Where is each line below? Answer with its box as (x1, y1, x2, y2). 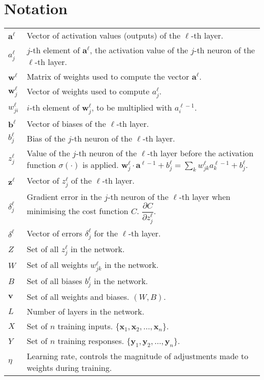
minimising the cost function (26, 204, 128, 217)
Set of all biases (26, 275, 82, 287)
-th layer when (179, 191, 230, 203)
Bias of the (26, 132, 65, 144)
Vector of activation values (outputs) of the (26, 29, 181, 42)
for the (94, 227, 118, 239)
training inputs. (57, 320, 113, 332)
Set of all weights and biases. (26, 291, 129, 303)
